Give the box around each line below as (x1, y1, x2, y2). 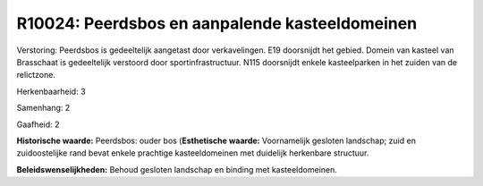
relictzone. (16, 70, 55, 80)
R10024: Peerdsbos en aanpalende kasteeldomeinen (16, 13, 418, 33)
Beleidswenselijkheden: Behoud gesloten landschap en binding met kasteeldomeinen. (16, 164, 337, 174)
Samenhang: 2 (16, 103, 71, 114)
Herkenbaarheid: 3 (16, 86, 86, 97)
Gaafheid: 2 (16, 119, 60, 130)
